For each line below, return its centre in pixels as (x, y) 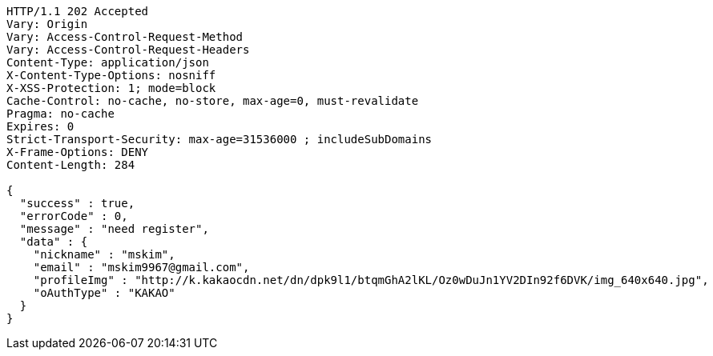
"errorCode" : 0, (74, 216)
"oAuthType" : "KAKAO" (104, 293)
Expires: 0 (40, 126)
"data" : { (54, 242)
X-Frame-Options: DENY (78, 152)
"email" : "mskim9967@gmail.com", (141, 267)
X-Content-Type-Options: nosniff (111, 75)
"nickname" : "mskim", (104, 254)
